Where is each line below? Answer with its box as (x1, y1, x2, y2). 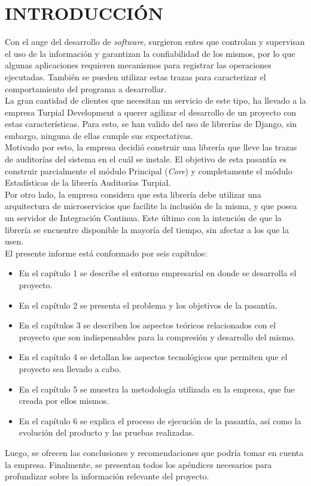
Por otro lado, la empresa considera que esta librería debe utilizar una (5, 188, 261, 200)
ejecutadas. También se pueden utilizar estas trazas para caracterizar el (5, 70, 266, 83)
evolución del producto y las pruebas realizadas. (19, 426, 194, 439)
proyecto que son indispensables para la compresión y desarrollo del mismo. (19, 330, 295, 343)
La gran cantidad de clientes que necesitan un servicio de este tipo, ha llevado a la (5, 94, 306, 107)
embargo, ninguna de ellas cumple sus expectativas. (5, 129, 193, 141)
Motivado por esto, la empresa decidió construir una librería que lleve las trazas (5, 141, 297, 153)
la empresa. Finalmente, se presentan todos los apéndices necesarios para (5, 458, 272, 470)
